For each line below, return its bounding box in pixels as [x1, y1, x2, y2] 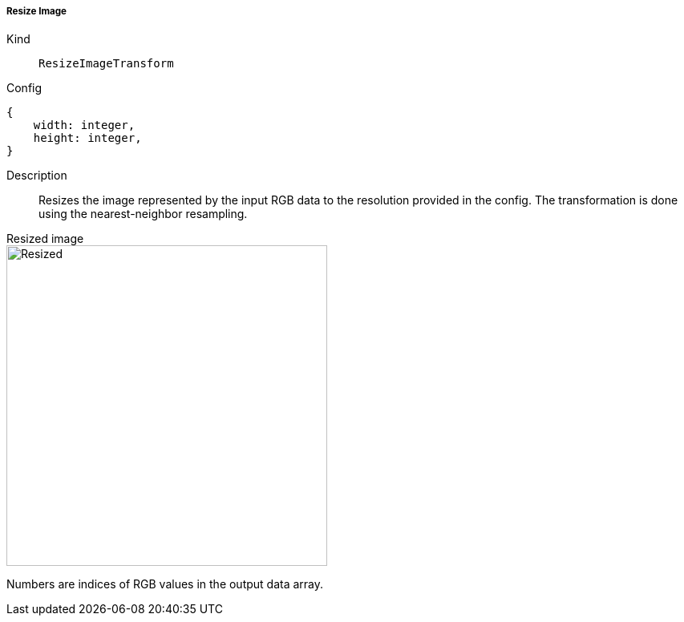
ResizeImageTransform [38, 57, 174, 71]
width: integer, [33, 119, 136, 132]
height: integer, [33, 131, 142, 145]
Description [6, 168, 67, 183]
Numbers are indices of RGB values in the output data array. [6, 577, 324, 592]
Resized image [6, 232, 84, 246]
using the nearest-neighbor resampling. [38, 207, 248, 221]
